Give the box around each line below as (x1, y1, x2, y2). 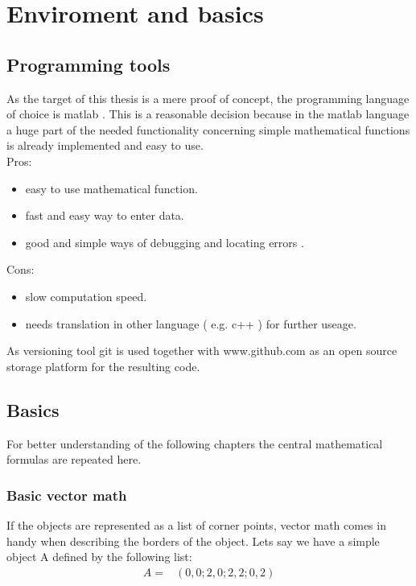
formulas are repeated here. (6, 451, 142, 468)
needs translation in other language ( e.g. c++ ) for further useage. (25, 315, 356, 332)
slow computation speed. (25, 287, 147, 304)
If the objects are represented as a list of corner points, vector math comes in (6, 516, 386, 533)
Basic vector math (6, 485, 127, 505)
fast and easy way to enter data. (25, 207, 184, 224)
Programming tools (6, 52, 171, 76)
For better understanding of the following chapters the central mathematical (6, 435, 383, 452)
